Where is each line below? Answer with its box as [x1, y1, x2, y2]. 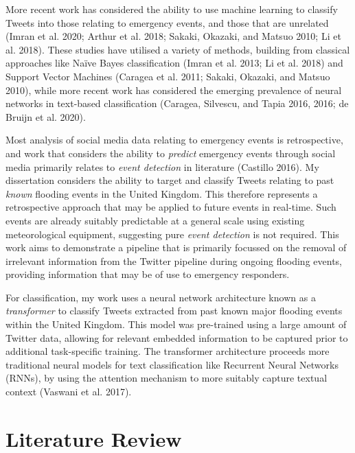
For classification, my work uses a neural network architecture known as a [5, 290, 316, 304]
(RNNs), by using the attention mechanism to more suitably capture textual [5, 371, 328, 385]
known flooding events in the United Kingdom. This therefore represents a [5, 186, 318, 200]
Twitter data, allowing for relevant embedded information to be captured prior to [5, 330, 348, 345]
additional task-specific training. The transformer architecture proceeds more [5, 344, 330, 358]
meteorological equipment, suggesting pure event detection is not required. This [5, 226, 339, 241]
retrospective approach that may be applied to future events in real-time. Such [5, 200, 336, 214]
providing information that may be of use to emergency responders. [5, 267, 290, 281]
